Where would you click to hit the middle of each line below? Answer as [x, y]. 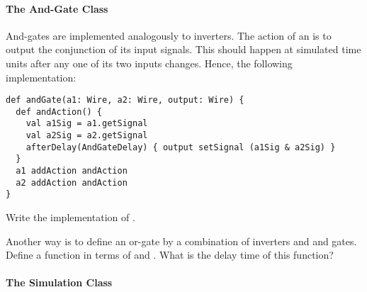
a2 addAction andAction [72, 182]
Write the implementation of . [70, 217]
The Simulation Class [59, 282]
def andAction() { [59, 112]
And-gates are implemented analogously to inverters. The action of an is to [169, 35]
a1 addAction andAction [72, 171]
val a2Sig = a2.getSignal [87, 136]
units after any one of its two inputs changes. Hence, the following [149, 63]
